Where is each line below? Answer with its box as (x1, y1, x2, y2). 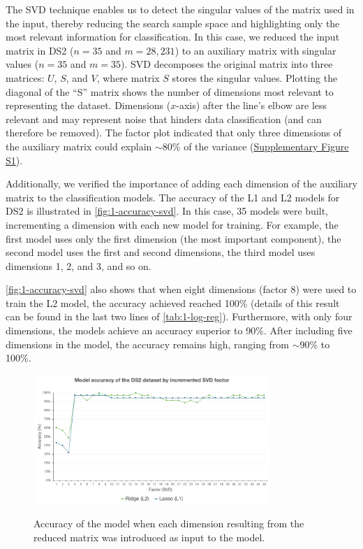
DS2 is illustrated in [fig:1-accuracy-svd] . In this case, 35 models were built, (6, 204, 329, 218)
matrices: (6, 70, 45, 85)
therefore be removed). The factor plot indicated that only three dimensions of (6, 125, 342, 140)
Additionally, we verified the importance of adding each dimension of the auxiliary (6, 176, 357, 191)
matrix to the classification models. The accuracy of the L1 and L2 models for (6, 190, 340, 204)
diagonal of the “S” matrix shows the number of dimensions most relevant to (6, 84, 334, 99)
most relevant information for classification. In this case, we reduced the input (6, 29, 340, 44)
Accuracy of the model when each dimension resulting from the (34, 516, 304, 531)
